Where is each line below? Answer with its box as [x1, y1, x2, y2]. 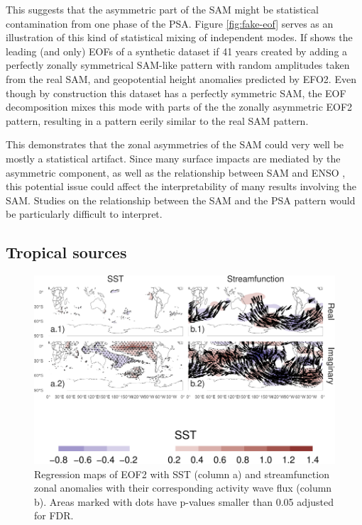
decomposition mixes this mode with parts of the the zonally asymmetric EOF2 [6, 99, 353, 114]
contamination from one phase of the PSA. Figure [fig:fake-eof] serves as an [6, 16, 334, 31]
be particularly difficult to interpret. [6, 206, 163, 221]
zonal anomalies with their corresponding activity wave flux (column [34, 480, 332, 495]
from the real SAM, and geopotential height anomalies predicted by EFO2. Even [6, 71, 356, 86]
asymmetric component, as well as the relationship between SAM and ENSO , [6, 165, 346, 179]
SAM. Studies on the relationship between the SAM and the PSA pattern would [6, 192, 356, 207]
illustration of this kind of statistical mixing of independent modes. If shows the [6, 30, 353, 45]
